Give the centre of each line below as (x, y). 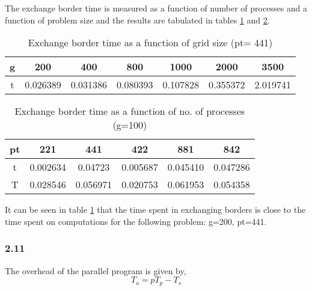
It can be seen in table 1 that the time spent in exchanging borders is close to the (155, 210)
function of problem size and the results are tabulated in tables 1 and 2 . (137, 20)
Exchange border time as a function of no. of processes (130, 111)
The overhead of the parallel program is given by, (96, 270)
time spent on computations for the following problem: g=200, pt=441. (136, 221)
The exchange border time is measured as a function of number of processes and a (156, 8)
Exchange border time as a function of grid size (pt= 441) (150, 43)
